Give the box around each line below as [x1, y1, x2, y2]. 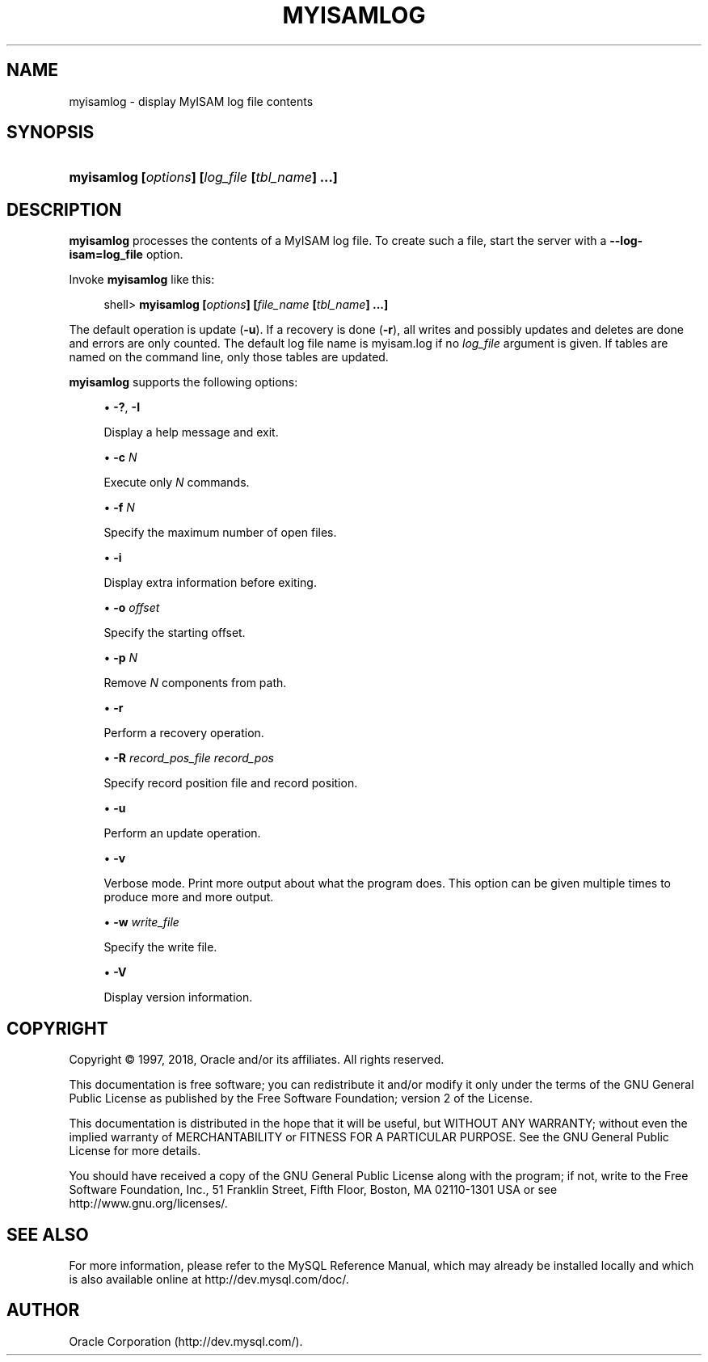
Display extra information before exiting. [103, 576, 317, 590]
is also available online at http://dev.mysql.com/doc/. [69, 1271, 349, 1286]
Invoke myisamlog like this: [69, 272, 215, 287]
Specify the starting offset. [103, 626, 246, 640]
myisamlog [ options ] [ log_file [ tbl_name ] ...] [69, 169, 338, 186]
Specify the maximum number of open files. [103, 525, 337, 540]
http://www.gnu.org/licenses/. [69, 1196, 228, 1211]
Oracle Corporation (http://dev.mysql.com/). [69, 1334, 303, 1348]
